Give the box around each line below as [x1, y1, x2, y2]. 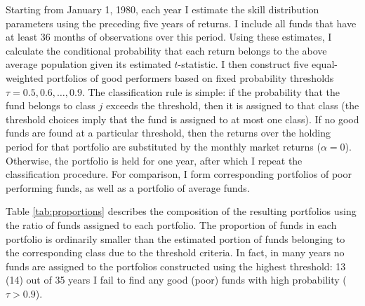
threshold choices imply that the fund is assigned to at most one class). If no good [6, 111, 359, 126]
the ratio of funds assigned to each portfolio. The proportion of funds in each [6, 217, 337, 232]
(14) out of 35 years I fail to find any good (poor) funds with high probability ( [6, 272, 347, 287]
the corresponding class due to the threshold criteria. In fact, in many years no [6, 245, 345, 260]
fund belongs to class [6, 98, 95, 113]
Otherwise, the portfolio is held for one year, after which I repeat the [6, 153, 303, 167]
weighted [6, 70, 44, 85]
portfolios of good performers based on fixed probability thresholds [46, 70, 334, 85]
